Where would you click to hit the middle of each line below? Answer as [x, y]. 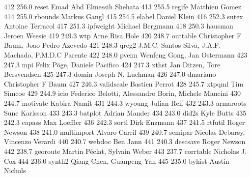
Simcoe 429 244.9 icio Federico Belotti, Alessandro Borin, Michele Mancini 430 [122, 93]
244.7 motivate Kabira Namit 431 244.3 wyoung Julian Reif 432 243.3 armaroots [125, 103]
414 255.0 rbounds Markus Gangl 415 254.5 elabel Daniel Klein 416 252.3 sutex [124, 16]
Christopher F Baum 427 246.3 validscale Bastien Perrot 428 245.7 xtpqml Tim [124, 83]
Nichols [15, 170]
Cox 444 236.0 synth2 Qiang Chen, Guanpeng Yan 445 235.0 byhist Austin [117, 161]
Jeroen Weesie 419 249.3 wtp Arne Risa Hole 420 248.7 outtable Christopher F [123, 35]
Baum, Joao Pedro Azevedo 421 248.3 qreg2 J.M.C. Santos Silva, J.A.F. [112, 45]
